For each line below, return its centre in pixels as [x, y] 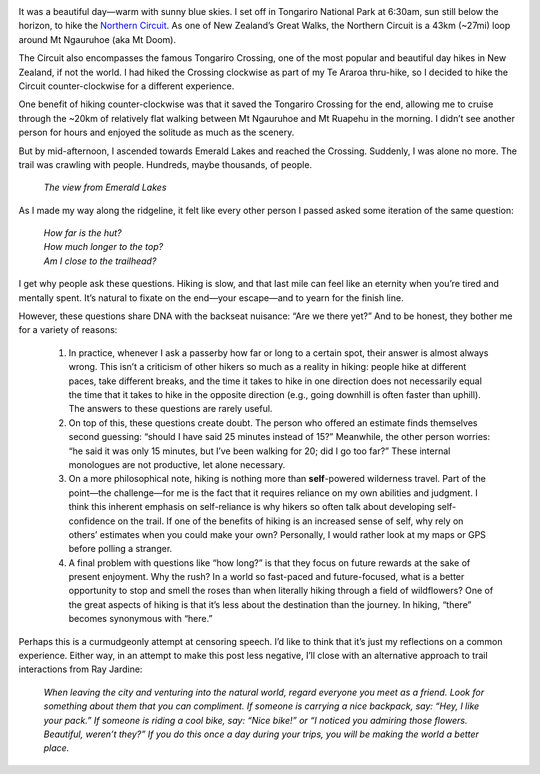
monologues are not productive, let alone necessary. [177, 464]
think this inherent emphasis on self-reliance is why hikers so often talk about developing [251, 507]
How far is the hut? [82, 233]
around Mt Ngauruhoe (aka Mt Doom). [97, 39]
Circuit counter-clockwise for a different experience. [126, 86]
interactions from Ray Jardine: [80, 669]
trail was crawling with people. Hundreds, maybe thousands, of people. [165, 164]
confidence [92, 521]
